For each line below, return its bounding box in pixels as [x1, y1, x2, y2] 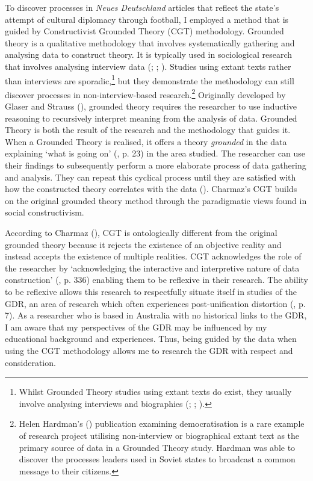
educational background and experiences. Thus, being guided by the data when [5, 332, 297, 345]
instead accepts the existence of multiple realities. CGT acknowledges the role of [5, 250, 302, 262]
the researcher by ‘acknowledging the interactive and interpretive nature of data [5, 261, 300, 274]
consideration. [5, 356, 56, 368]
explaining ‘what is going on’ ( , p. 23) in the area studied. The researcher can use [5, 147, 306, 160]
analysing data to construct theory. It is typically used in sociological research [5, 48, 293, 61]
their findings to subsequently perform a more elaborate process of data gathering [5, 159, 306, 172]
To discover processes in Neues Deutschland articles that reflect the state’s [5, 1, 279, 13]
